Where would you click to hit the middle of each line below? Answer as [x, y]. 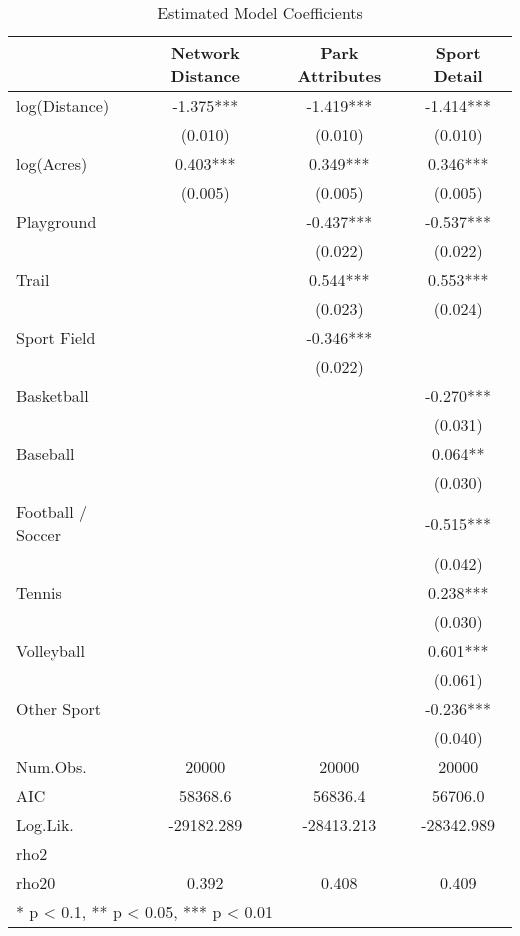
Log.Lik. [45, 824]
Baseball [45, 453]
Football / [51, 511]
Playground [56, 221]
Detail [458, 75]
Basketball [52, 395]
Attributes [339, 75]
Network [205, 52]
